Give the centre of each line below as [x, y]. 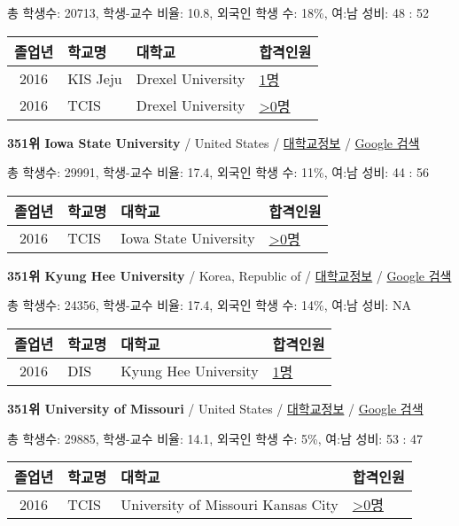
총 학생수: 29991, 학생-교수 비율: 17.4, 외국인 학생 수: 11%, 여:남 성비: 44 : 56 [218, 172]
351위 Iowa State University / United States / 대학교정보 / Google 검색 [214, 142]
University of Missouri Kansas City [229, 504]
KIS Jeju [95, 79]
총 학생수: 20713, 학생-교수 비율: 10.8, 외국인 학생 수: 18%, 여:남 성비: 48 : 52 [218, 12]
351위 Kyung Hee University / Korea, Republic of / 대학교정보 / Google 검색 [229, 275]
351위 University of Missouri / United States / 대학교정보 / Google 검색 [215, 408]
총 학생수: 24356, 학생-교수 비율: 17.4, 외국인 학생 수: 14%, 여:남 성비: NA [209, 305]
